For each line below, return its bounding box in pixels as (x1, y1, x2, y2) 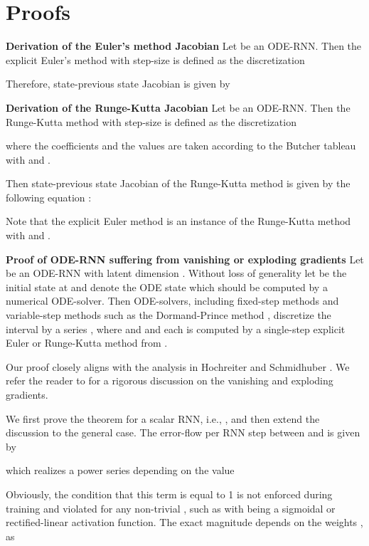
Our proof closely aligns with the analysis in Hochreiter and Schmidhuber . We (6, 359, 350, 374)
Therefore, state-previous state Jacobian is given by (6, 76, 230, 91)
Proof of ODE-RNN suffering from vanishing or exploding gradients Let (6, 251, 364, 266)
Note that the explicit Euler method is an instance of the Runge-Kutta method (6, 214, 351, 229)
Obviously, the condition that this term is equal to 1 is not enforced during (6, 486, 333, 501)
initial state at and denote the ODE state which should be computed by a (6, 279, 328, 294)
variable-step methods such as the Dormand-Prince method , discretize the (6, 308, 331, 322)
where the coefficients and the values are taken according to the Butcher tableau (6, 138, 356, 153)
